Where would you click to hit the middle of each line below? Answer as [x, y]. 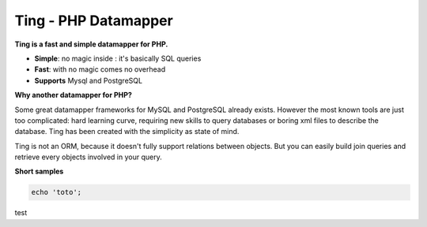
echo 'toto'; [57, 192]
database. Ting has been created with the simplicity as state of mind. [127, 132]
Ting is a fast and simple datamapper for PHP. [91, 44]
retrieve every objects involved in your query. [88, 157]
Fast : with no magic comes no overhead [100, 69]
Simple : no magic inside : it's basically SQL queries [118, 58]
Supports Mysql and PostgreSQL [88, 80]
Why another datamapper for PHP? [73, 95]
